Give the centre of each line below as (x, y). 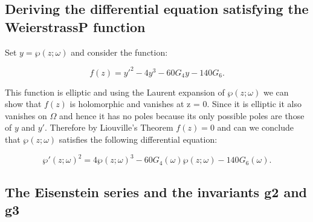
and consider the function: (119, 52)
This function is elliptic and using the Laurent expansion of (115, 92)
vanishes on (26, 115)
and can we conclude (255, 127)
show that (23, 104)
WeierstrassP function (75, 26)
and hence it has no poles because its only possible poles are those (182, 115)
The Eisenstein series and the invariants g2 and (156, 191)
